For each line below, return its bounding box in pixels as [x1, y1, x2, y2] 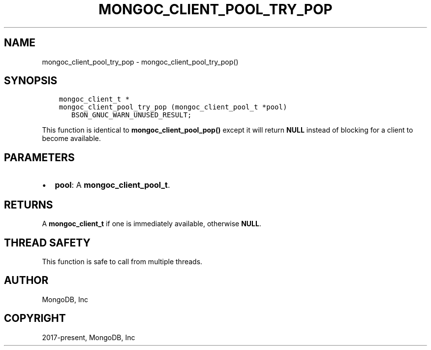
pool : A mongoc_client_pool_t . [55, 180, 170, 190]
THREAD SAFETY [4, 236, 91, 249]
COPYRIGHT [4, 312, 66, 325]
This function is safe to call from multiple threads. [42, 257, 203, 266]
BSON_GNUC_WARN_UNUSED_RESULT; [71, 111, 192, 119]
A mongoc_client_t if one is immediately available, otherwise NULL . [42, 219, 261, 228]
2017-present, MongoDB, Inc [42, 333, 135, 342]
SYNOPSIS [4, 74, 58, 87]
